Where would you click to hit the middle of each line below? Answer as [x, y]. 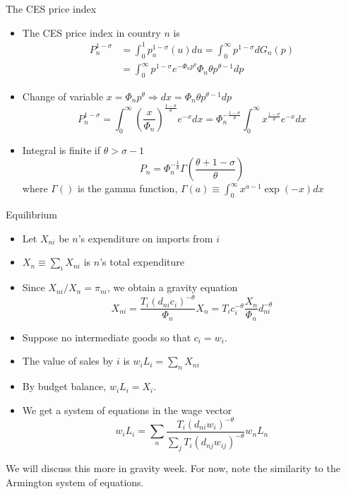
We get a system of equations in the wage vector [127, 410]
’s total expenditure [142, 262]
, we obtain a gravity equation [172, 287]
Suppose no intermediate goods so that [107, 337]
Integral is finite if [61, 149]
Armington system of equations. [75, 482]
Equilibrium [31, 214]
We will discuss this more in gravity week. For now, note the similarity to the [173, 467]
